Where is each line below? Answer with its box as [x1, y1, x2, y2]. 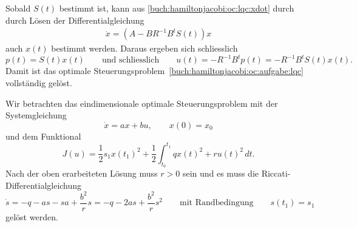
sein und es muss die [182, 166, 259, 179]
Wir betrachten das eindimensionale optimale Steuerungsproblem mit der [5, 97, 278, 109]
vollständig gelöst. [5, 76, 72, 89]
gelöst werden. [5, 210, 58, 223]
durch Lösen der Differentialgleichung [5, 13, 144, 26]
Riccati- [261, 166, 291, 179]
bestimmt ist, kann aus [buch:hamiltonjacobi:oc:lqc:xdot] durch [59, 2, 294, 14]
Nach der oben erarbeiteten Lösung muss [5, 166, 158, 179]
